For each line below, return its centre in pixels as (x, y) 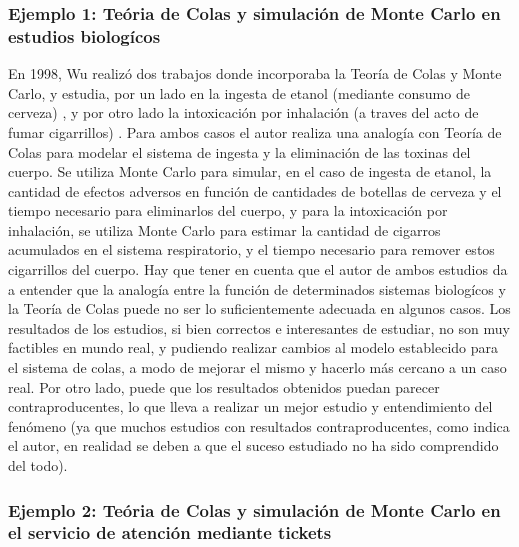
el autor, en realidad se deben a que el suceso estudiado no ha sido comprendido (253, 445)
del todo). (38, 465)
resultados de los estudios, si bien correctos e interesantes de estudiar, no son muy (259, 327)
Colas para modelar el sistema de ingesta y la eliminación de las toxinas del (239, 151)
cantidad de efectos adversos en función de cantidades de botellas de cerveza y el (255, 190)
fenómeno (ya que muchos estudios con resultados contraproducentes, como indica (259, 425)
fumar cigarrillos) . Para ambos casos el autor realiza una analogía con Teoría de (255, 131)
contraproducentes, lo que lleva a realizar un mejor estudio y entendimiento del (250, 406)
